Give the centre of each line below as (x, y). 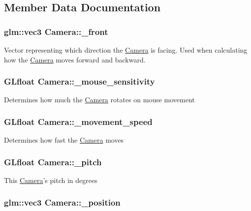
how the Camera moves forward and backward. (75, 59)
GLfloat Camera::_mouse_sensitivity (79, 81)
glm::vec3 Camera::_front (56, 31)
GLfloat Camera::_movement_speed (78, 121)
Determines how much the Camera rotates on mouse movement (99, 100)
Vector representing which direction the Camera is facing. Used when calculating (126, 50)
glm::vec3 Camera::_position (62, 202)
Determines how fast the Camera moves (64, 140)
